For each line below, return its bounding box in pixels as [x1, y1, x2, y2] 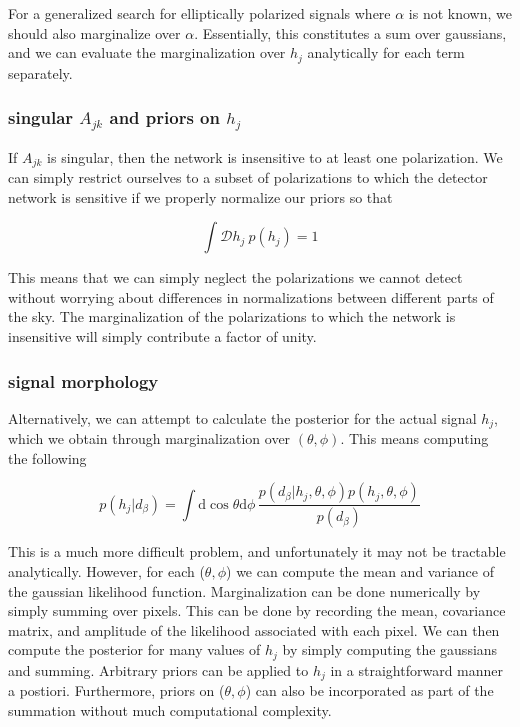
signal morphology [8, 368, 159, 393]
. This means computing [340, 428, 489, 449]
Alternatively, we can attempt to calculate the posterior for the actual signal [8, 407, 477, 428]
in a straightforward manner [330, 659, 504, 680]
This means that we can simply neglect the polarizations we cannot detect [8, 267, 463, 288]
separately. [8, 62, 73, 83]
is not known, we [408, 3, 512, 23]
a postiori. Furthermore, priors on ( [8, 680, 225, 701]
